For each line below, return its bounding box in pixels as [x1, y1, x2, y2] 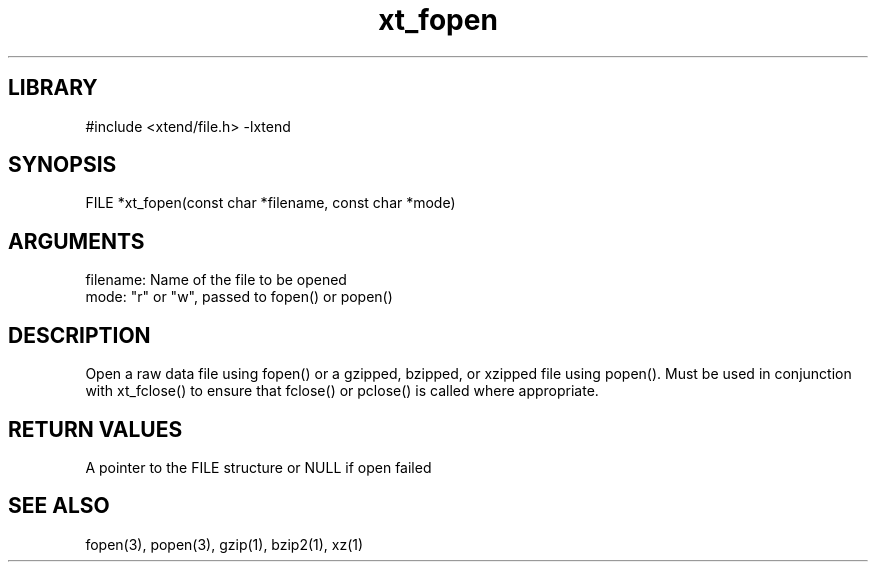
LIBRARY [8, 75, 98, 101]
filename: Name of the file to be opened [85, 271, 347, 289]
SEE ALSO [8, 493, 110, 519]
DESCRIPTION [8, 322, 151, 348]
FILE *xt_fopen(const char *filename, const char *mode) [85, 194, 456, 212]
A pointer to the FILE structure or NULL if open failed [85, 458, 432, 476]
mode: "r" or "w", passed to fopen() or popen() [85, 288, 393, 306]
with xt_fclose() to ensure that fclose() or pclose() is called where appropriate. [85, 382, 599, 400]
